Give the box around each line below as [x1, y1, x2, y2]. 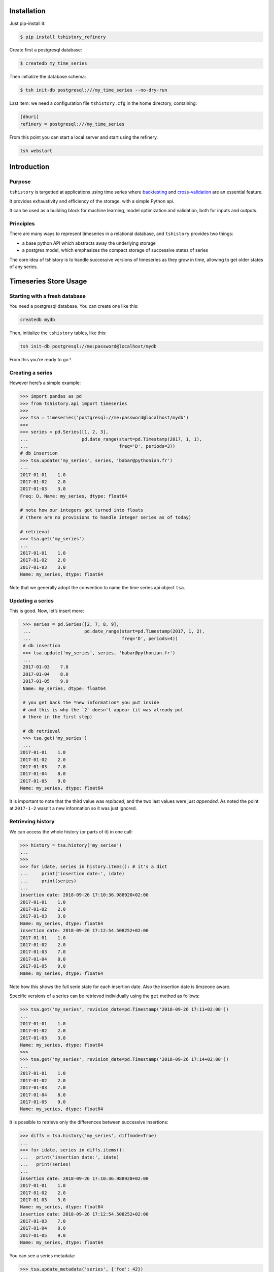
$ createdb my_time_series [20, 61, 87, 66]
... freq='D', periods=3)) [20, 443, 176, 449]
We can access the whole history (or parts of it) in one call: [9, 828, 133, 834]
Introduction [9, 163, 50, 171]
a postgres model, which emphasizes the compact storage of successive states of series [22, 247, 208, 253]
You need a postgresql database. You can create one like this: [9, 303, 139, 309]
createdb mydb [20, 317, 55, 323]
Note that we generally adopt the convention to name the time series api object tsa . [9, 584, 185, 590]
